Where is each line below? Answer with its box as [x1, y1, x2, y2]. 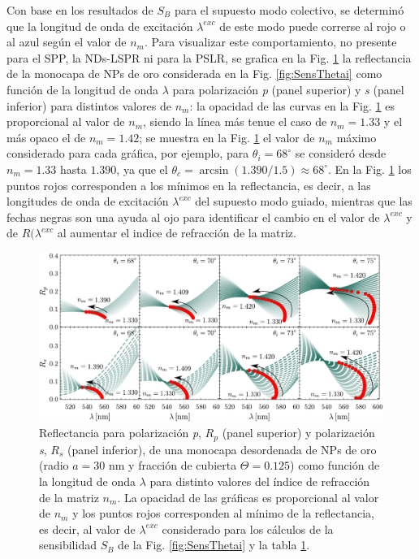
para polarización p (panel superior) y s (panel [172, 80, 404, 97]
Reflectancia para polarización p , [39, 424, 201, 441]
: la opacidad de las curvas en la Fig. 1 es [189, 97, 395, 114]
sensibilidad [39, 536, 97, 553]
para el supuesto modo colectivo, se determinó [174, 2, 404, 18]
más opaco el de [6, 128, 86, 145]
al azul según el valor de [6, 33, 127, 50]
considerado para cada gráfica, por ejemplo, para [6, 145, 249, 162]
